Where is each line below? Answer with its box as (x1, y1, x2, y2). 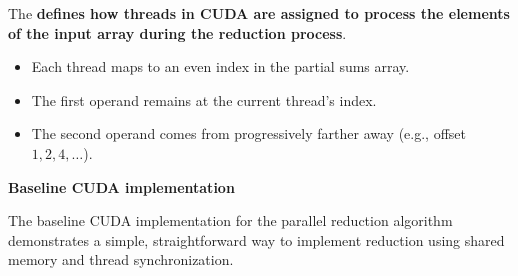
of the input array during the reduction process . (8, 22, 347, 43)
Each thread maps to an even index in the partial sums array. (31, 56, 410, 77)
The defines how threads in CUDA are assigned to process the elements (8, 3, 510, 23)
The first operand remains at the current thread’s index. (31, 89, 377, 110)
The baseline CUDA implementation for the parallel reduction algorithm (8, 210, 453, 231)
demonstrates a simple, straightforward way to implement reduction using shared (8, 229, 505, 250)
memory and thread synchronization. (8, 249, 234, 270)
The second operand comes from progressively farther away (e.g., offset (31, 123, 466, 144)
